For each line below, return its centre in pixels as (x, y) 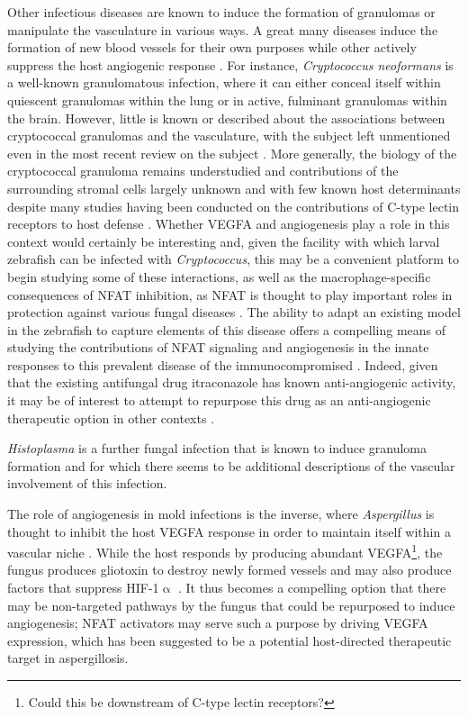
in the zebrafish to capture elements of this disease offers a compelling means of (227, 329)
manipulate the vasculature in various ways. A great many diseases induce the (223, 29)
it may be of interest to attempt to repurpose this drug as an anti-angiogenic (219, 400)
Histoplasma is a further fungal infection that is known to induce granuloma (217, 448)
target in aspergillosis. (68, 658)
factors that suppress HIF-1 (83, 588)
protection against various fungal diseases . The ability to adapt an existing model (234, 312)
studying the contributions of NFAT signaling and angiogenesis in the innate (218, 347)
